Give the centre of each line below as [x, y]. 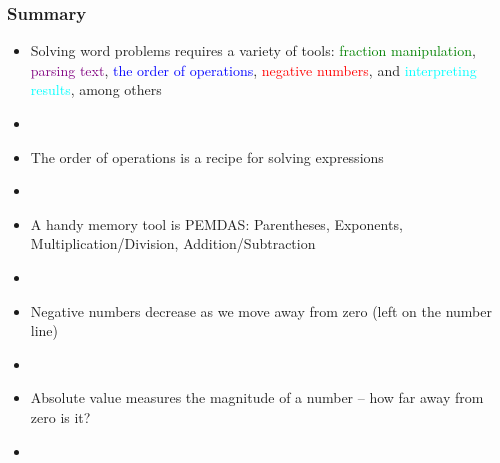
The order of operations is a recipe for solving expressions [207, 156]
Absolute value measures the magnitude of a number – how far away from [257, 397]
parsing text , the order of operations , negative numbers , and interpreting [253, 69]
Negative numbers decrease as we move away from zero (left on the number [261, 310]
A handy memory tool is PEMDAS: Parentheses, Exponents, [216, 223]
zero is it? [60, 416]
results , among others [96, 89]
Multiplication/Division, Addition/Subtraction [173, 243]
